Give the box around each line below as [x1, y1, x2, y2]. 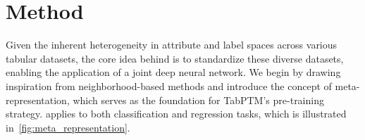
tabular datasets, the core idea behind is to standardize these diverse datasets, [6, 51, 344, 65]
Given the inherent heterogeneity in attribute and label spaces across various [6, 37, 338, 52]
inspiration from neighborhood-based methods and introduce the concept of [6, 78, 332, 93]
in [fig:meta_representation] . [6, 120, 130, 134]
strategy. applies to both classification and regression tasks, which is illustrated [6, 106, 347, 121]
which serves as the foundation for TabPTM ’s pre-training [73, 92, 324, 107]
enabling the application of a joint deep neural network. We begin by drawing [6, 65, 341, 79]
